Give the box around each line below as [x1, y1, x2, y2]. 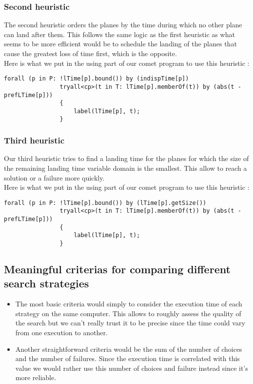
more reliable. [15, 372, 57, 383]
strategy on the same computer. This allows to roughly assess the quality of [15, 308, 241, 318]
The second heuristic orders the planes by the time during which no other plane [4, 20, 242, 30]
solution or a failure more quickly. [4, 172, 105, 182]
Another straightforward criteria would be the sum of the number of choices [15, 344, 242, 354]
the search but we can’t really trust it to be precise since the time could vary [15, 318, 245, 328]
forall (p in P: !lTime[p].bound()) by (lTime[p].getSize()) [4, 199, 207, 206]
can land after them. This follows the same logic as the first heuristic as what [4, 29, 235, 39]
